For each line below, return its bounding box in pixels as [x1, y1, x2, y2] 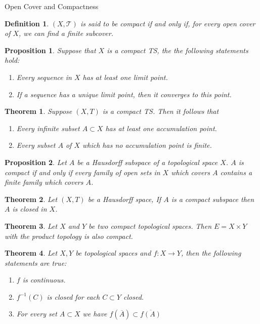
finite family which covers [5, 177, 83, 187]
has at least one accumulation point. [105, 123, 217, 133]
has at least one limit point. [82, 71, 168, 82]
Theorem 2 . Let [5, 193, 58, 204]
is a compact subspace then [171, 193, 254, 204]
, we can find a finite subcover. [19, 28, 114, 38]
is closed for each [47, 291, 100, 302]
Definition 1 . [5, 18, 49, 28]
